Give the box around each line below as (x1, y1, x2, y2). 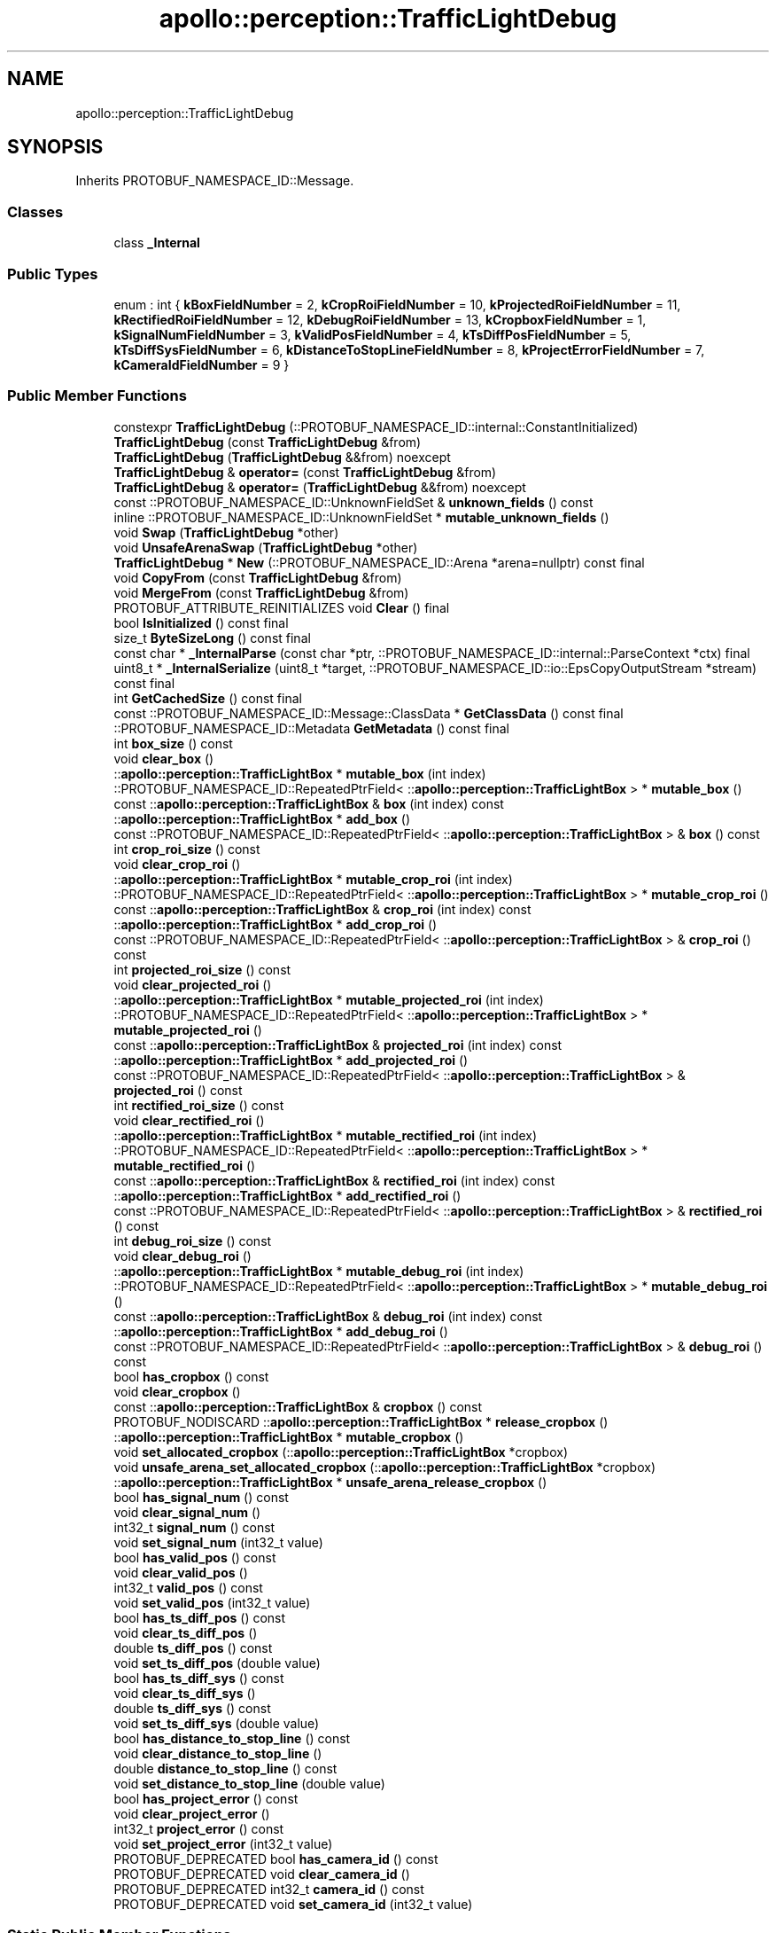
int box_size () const (113, 735, 233, 751)
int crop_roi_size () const (113, 841, 260, 857)
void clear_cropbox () (113, 1383, 241, 1399)
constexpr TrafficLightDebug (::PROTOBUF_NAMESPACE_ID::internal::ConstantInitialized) (113, 419, 639, 434)
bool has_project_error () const (113, 1790, 299, 1806)
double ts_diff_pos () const (113, 1640, 273, 1655)
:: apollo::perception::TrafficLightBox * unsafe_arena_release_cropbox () (113, 1474, 547, 1490)
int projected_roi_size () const (113, 961, 291, 977)
